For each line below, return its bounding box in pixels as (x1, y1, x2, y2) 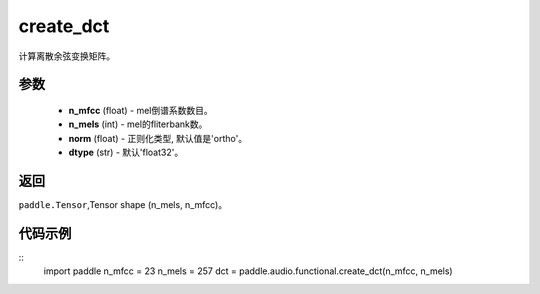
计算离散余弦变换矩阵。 (18, 50, 115, 62)
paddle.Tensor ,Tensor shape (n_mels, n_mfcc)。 (18, 199, 228, 211)
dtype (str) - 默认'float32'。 (68, 146, 184, 159)
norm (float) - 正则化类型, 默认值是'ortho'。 (68, 132, 248, 144)
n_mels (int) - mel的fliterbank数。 (68, 118, 208, 130)
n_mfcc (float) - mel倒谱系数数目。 (68, 104, 214, 116)
